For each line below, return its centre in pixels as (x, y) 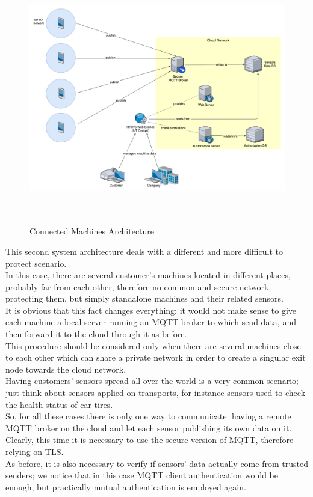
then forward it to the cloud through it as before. (96, 334)
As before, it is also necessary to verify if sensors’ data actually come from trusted (157, 463)
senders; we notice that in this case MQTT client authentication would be (142, 475)
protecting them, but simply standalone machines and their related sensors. (144, 298)
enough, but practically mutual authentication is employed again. (126, 486)
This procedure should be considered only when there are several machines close (153, 345)
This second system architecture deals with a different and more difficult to (144, 251)
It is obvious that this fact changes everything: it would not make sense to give (151, 310)
